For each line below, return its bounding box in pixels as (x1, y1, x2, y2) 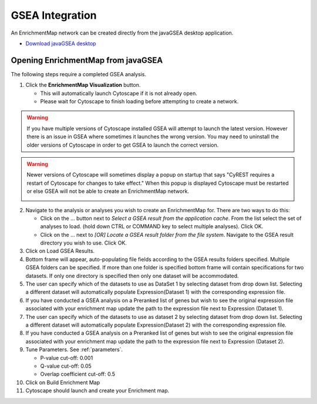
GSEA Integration (11, 9, 97, 22)
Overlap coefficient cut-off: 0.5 (40, 371, 116, 378)
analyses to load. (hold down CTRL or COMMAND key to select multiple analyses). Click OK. (40, 223, 264, 230)
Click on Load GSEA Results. (25, 247, 95, 254)
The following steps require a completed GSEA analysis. (11, 70, 147, 77)
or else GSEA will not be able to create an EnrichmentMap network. (26, 188, 190, 195)
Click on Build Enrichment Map (25, 379, 100, 386)
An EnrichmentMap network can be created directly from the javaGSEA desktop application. (11, 29, 234, 36)
